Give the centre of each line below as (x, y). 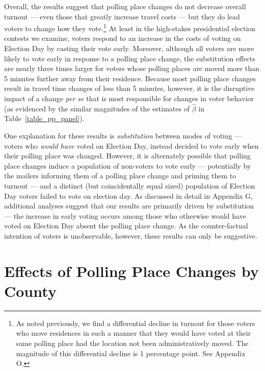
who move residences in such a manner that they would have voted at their (134, 333)
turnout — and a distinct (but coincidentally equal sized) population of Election (130, 185)
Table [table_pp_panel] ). (44, 118)
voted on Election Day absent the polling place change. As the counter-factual (126, 226)
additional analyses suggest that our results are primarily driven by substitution (129, 206)
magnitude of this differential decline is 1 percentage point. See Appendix (131, 353)
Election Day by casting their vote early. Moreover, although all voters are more (129, 48)
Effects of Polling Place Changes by (131, 271)
